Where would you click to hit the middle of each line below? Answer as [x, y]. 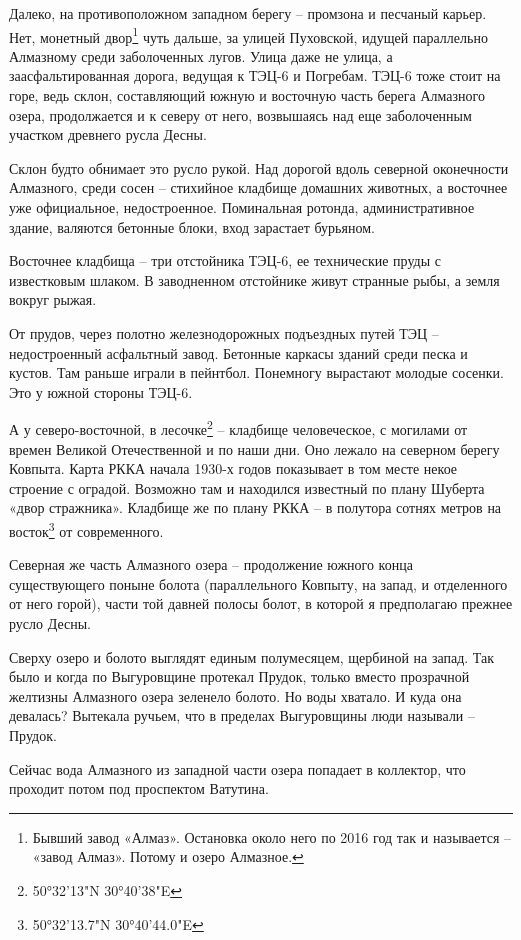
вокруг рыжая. [53, 299]
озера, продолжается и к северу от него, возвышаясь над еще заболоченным [240, 114]
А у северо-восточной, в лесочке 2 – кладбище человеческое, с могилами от [238, 427]
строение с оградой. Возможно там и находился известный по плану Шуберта [247, 487]
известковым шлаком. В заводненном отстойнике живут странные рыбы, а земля [254, 279]
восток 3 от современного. [86, 529]
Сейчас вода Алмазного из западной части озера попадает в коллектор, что [237, 768]
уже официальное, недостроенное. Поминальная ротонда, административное [242, 207]
